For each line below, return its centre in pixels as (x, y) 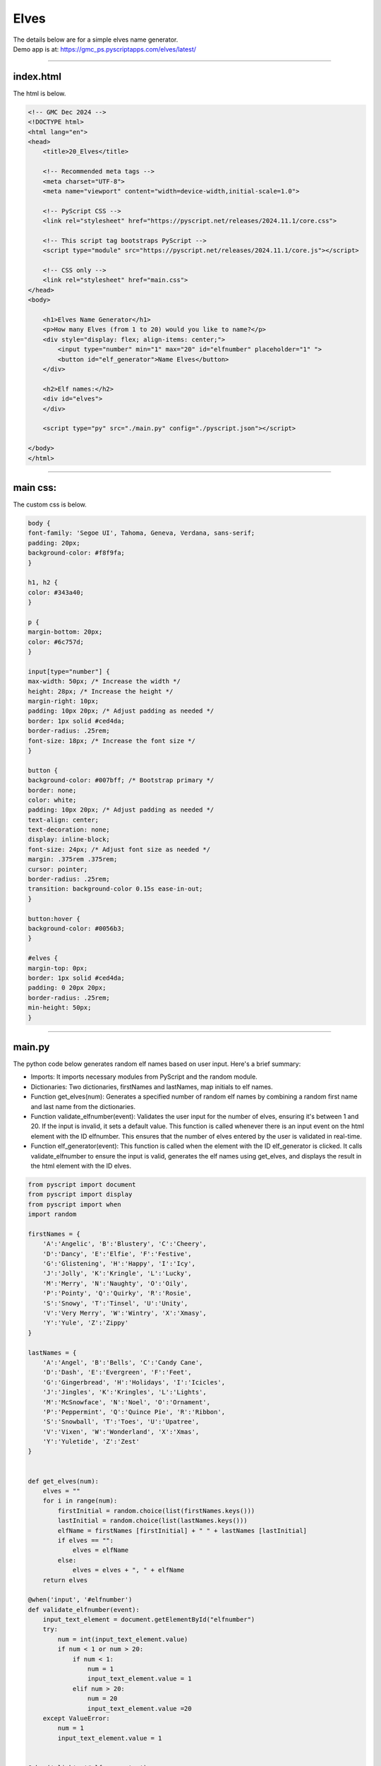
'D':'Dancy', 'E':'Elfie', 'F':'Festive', (117, 1254)
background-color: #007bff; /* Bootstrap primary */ (121, 780)
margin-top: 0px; (58, 968)
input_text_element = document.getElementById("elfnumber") (149, 1620)
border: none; (52, 790)
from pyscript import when (74, 1204)
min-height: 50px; (60, 1008)
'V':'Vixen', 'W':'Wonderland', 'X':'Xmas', (121, 1432)
